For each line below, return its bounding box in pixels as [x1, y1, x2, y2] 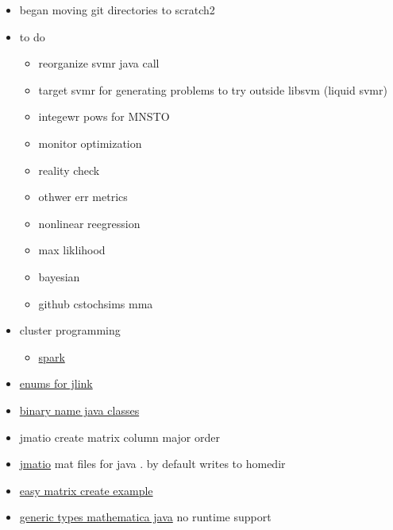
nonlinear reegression [38, 215, 141, 231]
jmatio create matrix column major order [19, 428, 220, 445]
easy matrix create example [19, 482, 153, 498]
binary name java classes [19, 401, 140, 418]
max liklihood [38, 242, 106, 258]
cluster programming [19, 322, 121, 339]
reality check [38, 161, 100, 178]
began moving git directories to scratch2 [19, 2, 215, 17]
